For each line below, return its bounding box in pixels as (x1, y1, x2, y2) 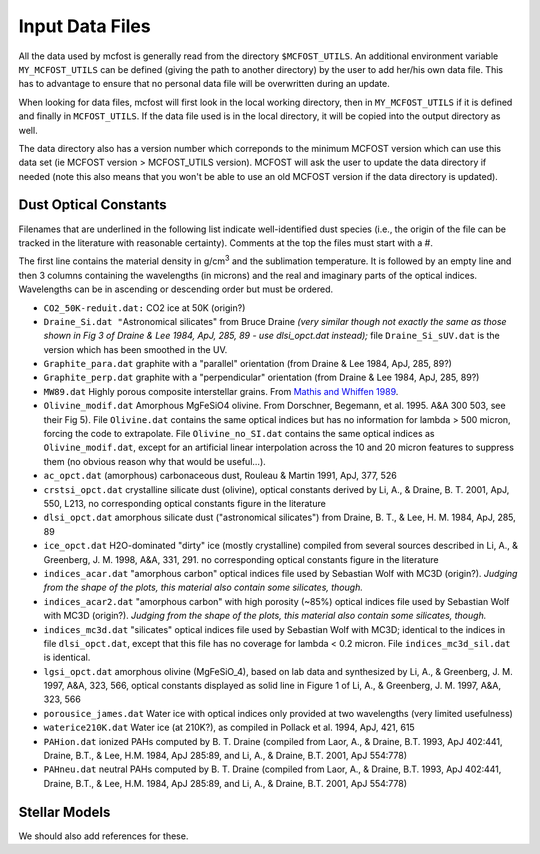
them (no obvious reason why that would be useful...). (43, 455, 267, 467)
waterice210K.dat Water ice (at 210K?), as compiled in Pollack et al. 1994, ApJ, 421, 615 (43, 721, 415, 734)
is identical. (43, 651, 91, 664)
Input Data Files (18, 15, 151, 37)
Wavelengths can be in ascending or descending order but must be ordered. (18, 283, 334, 295)
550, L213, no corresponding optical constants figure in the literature (43, 498, 327, 509)
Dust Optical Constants (18, 196, 167, 214)
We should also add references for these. (18, 830, 189, 842)
